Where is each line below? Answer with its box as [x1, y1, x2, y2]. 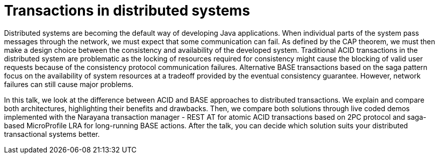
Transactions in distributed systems [4, 2, 250, 19]
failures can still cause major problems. [4, 80, 134, 89]
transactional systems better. [4, 129, 100, 138]
